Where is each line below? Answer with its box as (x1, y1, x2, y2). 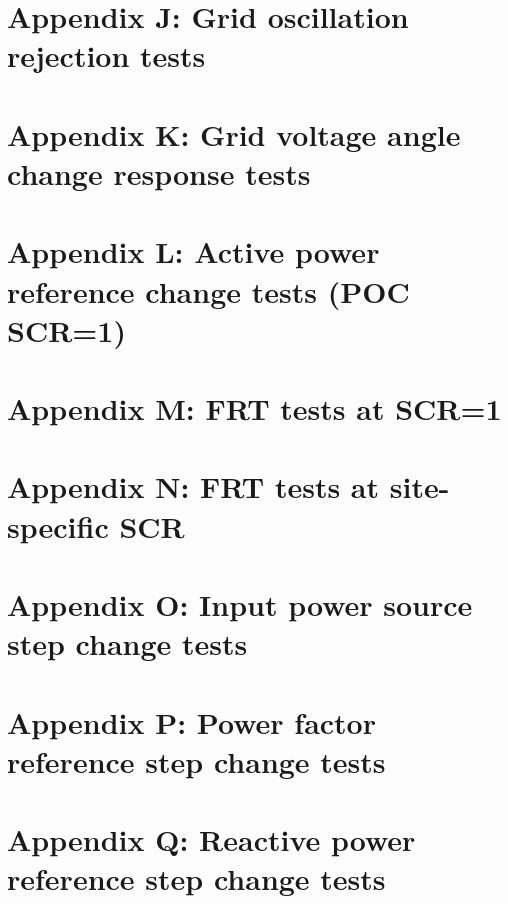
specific (7, 505, 109, 546)
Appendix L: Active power (7, 231, 380, 272)
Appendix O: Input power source (7, 584, 473, 624)
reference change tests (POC (7, 270, 410, 311)
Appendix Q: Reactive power (7, 819, 416, 860)
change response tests (7, 152, 311, 193)
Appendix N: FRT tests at (7, 466, 380, 507)
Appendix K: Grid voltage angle (7, 113, 461, 154)
